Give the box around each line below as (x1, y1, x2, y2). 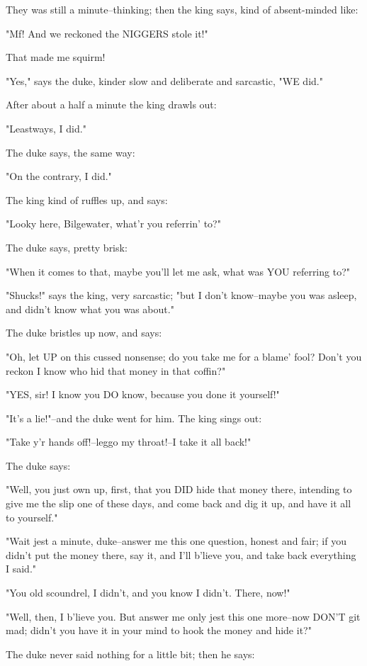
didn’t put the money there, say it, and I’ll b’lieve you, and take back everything (6, 547, 356, 562)
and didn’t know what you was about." (6, 301, 174, 316)
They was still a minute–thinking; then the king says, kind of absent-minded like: (6, 2, 358, 16)
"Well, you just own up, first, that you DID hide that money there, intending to (6, 482, 352, 497)
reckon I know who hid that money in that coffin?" (6, 363, 226, 378)
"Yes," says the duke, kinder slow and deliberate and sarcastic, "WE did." (6, 73, 323, 88)
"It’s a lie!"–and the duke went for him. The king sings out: (6, 410, 262, 425)
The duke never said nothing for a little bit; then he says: (6, 646, 255, 661)
